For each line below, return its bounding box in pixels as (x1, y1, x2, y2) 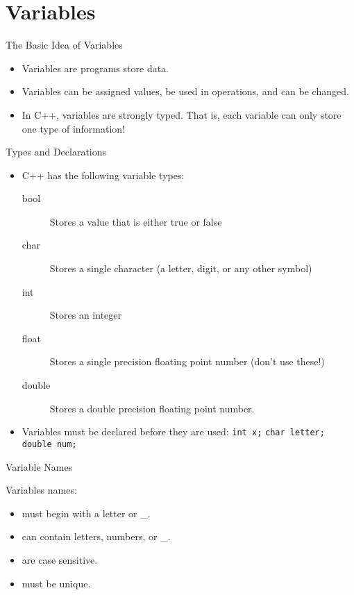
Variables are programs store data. (22, 60, 169, 75)
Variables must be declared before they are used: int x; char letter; (22, 424, 325, 439)
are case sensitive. (22, 552, 98, 567)
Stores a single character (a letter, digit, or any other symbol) (49, 261, 312, 276)
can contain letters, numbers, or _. (22, 529, 171, 544)
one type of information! (22, 121, 126, 135)
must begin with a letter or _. (22, 505, 151, 520)
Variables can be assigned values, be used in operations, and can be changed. (22, 84, 349, 99)
